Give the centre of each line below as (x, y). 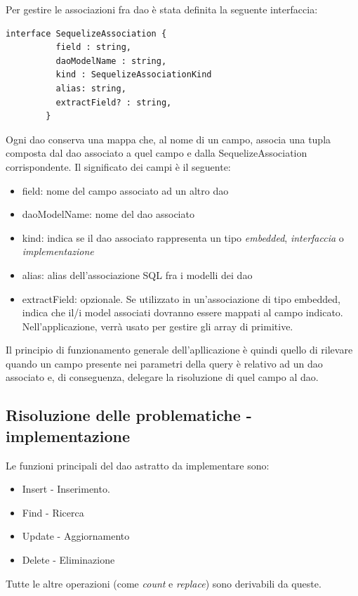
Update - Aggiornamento (76, 536)
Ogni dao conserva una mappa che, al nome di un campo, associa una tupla (168, 139)
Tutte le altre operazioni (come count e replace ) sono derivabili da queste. (164, 583)
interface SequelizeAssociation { (86, 33)
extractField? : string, (114, 102)
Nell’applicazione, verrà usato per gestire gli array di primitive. (158, 326)
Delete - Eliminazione (68, 560)
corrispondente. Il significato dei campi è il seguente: (118, 166)
